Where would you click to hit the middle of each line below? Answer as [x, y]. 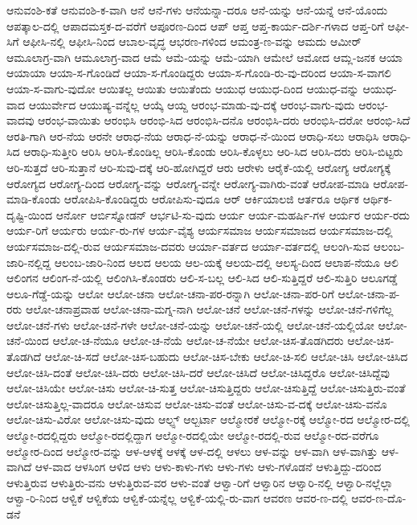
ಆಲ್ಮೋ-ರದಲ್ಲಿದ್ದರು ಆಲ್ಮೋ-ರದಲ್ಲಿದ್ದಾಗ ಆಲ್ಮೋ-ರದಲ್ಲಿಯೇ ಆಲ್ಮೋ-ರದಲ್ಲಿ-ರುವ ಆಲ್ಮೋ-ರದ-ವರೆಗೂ [193, 435]
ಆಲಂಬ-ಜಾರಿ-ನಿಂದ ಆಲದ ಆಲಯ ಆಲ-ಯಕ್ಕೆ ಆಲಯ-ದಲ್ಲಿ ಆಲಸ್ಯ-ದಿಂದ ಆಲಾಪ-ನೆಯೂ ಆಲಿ [226, 262]
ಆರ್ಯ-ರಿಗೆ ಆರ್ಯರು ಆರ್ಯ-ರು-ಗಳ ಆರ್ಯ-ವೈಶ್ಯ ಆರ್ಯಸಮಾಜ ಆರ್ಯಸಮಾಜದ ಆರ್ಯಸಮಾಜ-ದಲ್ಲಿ [200, 230]
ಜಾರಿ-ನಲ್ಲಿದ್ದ [29, 262]
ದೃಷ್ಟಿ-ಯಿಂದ [30, 214]
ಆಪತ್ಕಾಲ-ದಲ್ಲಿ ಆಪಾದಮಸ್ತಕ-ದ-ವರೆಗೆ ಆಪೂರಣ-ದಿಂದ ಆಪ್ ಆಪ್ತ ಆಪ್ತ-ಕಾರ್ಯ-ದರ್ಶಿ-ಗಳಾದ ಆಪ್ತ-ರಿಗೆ [195, 25]
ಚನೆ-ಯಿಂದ [28, 340]
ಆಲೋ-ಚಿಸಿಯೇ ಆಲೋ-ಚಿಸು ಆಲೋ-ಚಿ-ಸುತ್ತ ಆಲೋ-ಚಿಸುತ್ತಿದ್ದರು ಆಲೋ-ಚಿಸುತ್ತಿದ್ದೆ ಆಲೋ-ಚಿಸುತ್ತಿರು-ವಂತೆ [206, 388]
